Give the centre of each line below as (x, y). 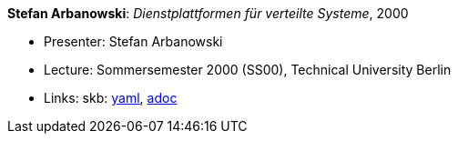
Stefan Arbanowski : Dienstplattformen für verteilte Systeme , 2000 (208, 13)
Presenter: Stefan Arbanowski (133, 41)
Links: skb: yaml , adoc (111, 98)
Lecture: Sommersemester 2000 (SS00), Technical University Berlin (248, 70)
